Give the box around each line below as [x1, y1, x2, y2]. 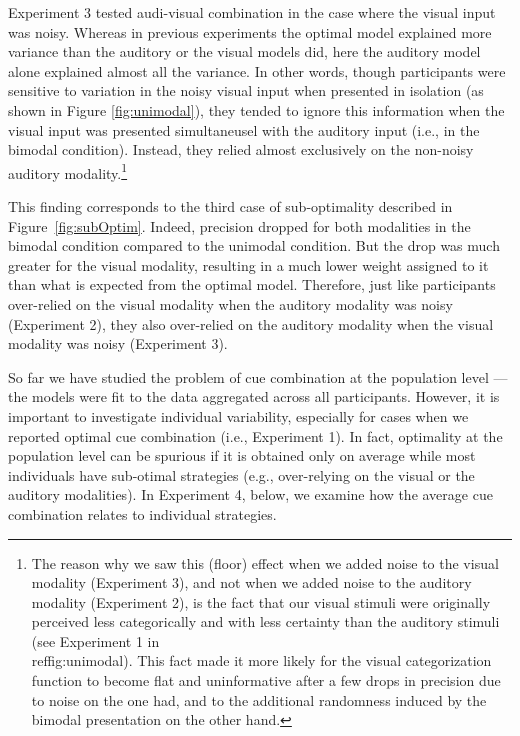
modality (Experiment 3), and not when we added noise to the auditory [31, 572, 472, 593]
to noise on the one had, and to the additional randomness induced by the [31, 689, 487, 710]
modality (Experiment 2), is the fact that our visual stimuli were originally [31, 591, 491, 612]
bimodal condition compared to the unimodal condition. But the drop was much [8, 235, 500, 256]
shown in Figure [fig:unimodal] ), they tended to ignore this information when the [8, 99, 505, 120]
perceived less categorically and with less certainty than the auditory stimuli [31, 611, 500, 632]
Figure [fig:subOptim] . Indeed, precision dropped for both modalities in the [8, 215, 471, 236]
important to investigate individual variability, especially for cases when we [8, 405, 469, 426]
